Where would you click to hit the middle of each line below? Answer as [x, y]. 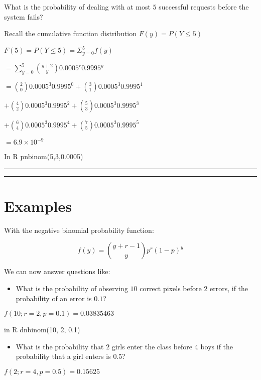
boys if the [217, 346]
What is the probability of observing [72, 288]
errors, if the [229, 288]
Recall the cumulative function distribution [71, 33]
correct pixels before [171, 288]
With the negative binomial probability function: [79, 230]
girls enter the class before [152, 346]
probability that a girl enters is [63, 356]
